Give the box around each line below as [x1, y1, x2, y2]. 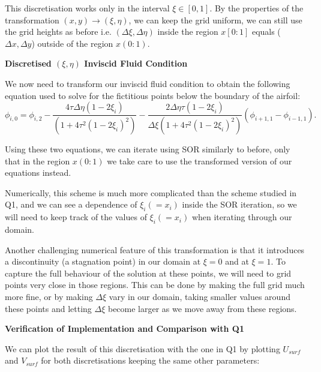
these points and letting [5, 302, 92, 314]
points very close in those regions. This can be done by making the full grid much [5, 278, 305, 291]
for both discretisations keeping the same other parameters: [41, 354, 260, 367]
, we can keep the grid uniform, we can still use [128, 13, 302, 26]
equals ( [251, 25, 281, 38]
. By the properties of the [209, 2, 304, 14]
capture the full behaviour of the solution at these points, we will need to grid [5, 266, 292, 279]
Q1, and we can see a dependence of [5, 198, 137, 211]
